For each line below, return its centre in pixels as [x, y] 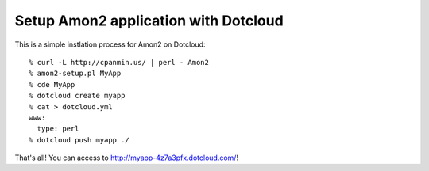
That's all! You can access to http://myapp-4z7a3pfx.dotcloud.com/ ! [126, 158]
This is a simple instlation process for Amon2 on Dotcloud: [110, 44]
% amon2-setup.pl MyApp [75, 74]
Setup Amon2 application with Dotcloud [149, 21]
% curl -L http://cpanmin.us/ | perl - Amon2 [119, 62]
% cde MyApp [52, 84]
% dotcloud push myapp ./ [79, 140]
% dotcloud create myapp [77, 96]
